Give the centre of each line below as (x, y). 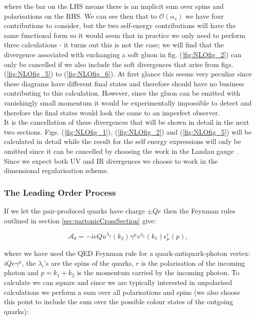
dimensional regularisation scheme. (56, 170)
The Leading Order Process (60, 192)
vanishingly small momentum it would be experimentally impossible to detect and (128, 102)
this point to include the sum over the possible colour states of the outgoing (119, 302)
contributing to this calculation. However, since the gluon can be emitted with (122, 93)
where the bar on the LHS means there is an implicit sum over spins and (114, 6)
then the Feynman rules (199, 210)
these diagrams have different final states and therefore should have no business (124, 83)
